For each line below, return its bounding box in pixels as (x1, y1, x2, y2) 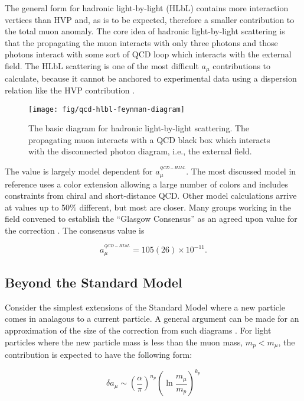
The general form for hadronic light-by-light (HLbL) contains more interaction (5, 2, 289, 14)
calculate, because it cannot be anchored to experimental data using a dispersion (5, 72, 297, 85)
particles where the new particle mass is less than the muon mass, (5, 335, 243, 348)
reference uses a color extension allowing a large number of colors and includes (5, 177, 289, 190)
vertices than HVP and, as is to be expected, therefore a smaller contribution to (5, 13, 295, 25)
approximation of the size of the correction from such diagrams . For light (5, 324, 272, 336)
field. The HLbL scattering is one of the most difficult (5, 59, 199, 72)
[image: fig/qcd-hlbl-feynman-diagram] (28, 105, 185, 114)
